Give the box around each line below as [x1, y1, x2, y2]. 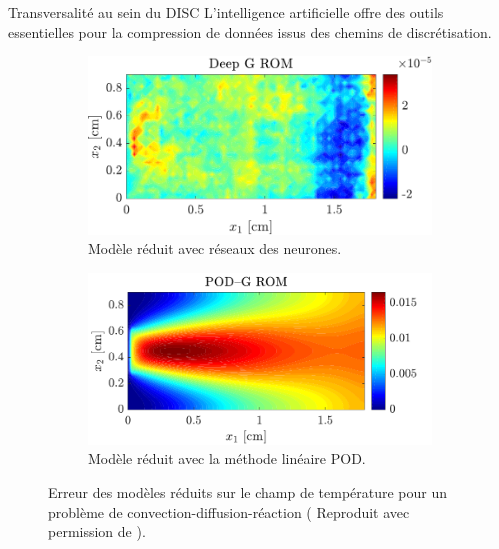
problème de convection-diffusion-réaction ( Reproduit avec [48, 501, 410, 522]
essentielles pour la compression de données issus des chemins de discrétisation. [8, 21, 492, 42]
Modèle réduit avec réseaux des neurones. [88, 238, 342, 259]
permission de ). [48, 521, 146, 542]
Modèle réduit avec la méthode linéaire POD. [88, 448, 366, 469]
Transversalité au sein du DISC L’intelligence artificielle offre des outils [8, 2, 444, 22]
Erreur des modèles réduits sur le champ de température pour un [48, 482, 448, 503]
